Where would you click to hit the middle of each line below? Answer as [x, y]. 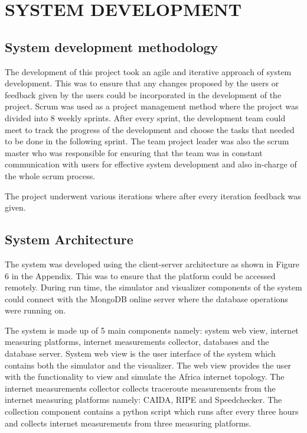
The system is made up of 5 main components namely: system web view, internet [152, 330]
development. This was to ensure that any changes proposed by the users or [142, 83]
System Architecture [69, 239]
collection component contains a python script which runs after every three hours [152, 411]
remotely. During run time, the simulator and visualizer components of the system [153, 287]
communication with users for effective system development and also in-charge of [151, 164]
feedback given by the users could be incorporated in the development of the [143, 94]
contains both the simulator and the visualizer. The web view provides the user [148, 365]
